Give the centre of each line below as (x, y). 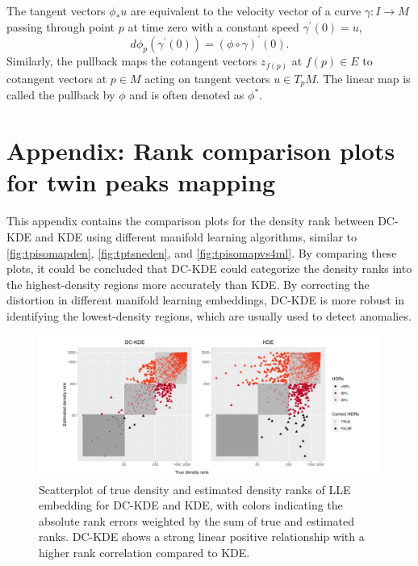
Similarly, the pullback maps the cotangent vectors (132, 61)
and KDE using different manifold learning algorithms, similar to (196, 236)
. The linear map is (363, 78)
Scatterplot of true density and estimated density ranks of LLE (195, 489)
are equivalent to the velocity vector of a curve (246, 10)
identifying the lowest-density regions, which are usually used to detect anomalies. (209, 315)
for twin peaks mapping (141, 182)
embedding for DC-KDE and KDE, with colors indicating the (191, 505)
